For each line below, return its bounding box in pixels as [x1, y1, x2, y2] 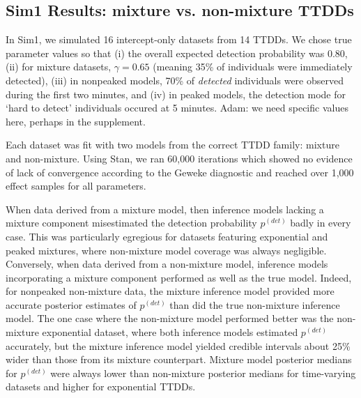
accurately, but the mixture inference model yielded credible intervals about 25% [6, 338, 351, 353]
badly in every [290, 215, 351, 230]
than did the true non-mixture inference [169, 297, 340, 312]
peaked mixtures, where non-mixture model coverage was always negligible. [6, 243, 327, 257]
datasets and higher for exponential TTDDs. [6, 379, 196, 394]
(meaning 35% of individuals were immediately [153, 59, 353, 74]
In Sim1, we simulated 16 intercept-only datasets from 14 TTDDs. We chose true [6, 32, 352, 47]
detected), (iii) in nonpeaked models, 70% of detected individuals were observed [6, 72, 344, 87]
